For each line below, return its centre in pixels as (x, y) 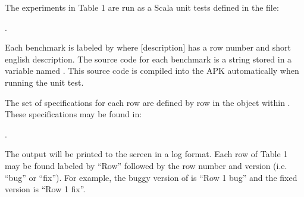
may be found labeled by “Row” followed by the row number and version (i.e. (146, 165)
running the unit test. (44, 82)
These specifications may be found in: (73, 114)
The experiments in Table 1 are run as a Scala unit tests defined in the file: (142, 7)
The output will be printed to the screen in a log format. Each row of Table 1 (146, 154)
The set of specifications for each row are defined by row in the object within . (148, 102)
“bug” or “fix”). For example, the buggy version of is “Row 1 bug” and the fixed (151, 177)
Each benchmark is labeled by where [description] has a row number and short (148, 47)
